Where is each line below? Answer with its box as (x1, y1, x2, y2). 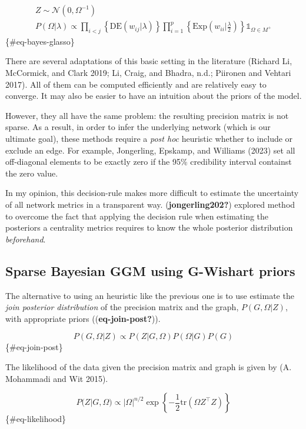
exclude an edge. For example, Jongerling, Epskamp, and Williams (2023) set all (5, 144, 295, 156)
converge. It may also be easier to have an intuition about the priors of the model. (5, 89, 302, 102)
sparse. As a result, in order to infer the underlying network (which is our (5, 121, 271, 133)
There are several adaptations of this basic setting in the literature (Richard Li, (5, 55, 292, 67)
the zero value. (5, 167, 58, 179)
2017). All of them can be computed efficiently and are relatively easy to (5, 78, 267, 90)
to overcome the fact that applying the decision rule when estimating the (5, 209, 269, 222)
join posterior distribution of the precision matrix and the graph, (5, 301, 239, 313)
